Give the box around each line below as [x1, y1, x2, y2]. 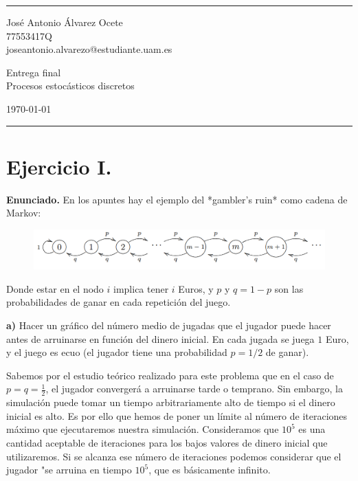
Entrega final [6, 65, 61, 79]
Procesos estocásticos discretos [6, 78, 135, 93]
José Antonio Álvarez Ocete [6, 15, 123, 29]
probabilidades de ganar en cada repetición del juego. [6, 295, 231, 309]
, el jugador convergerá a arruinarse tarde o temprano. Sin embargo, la [45, 381, 344, 396]
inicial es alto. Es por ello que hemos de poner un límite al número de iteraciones [6, 408, 348, 423]
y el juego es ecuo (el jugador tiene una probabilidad [6, 345, 227, 359]
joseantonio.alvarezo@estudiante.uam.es [6, 42, 172, 56]
